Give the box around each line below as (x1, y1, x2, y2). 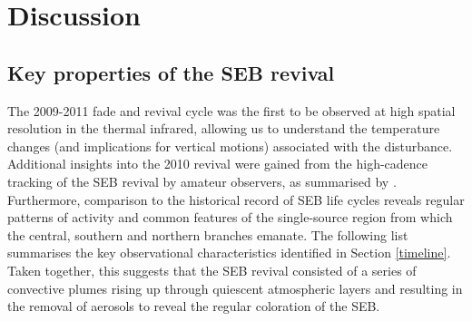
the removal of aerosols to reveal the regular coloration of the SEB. (7, 297, 380, 316)
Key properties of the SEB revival (7, 58, 335, 86)
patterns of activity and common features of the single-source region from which (7, 208, 453, 227)
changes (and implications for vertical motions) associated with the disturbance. (7, 136, 453, 155)
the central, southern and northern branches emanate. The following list (7, 225, 408, 244)
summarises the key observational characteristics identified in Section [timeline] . (7, 243, 451, 262)
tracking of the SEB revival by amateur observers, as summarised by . (7, 171, 397, 190)
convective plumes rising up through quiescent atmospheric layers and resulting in (7, 278, 463, 297)
